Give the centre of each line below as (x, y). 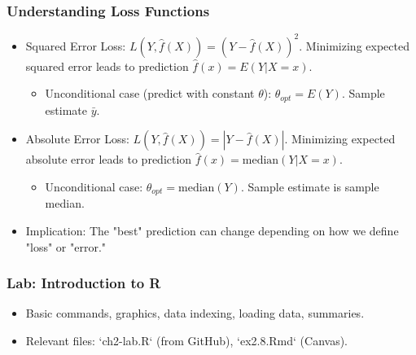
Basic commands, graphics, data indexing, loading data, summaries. (195, 313)
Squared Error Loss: (76, 45)
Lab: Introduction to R (84, 283)
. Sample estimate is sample (310, 186)
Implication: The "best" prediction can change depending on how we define (212, 230)
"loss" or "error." (66, 246)
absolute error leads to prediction (109, 159)
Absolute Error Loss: (77, 139)
